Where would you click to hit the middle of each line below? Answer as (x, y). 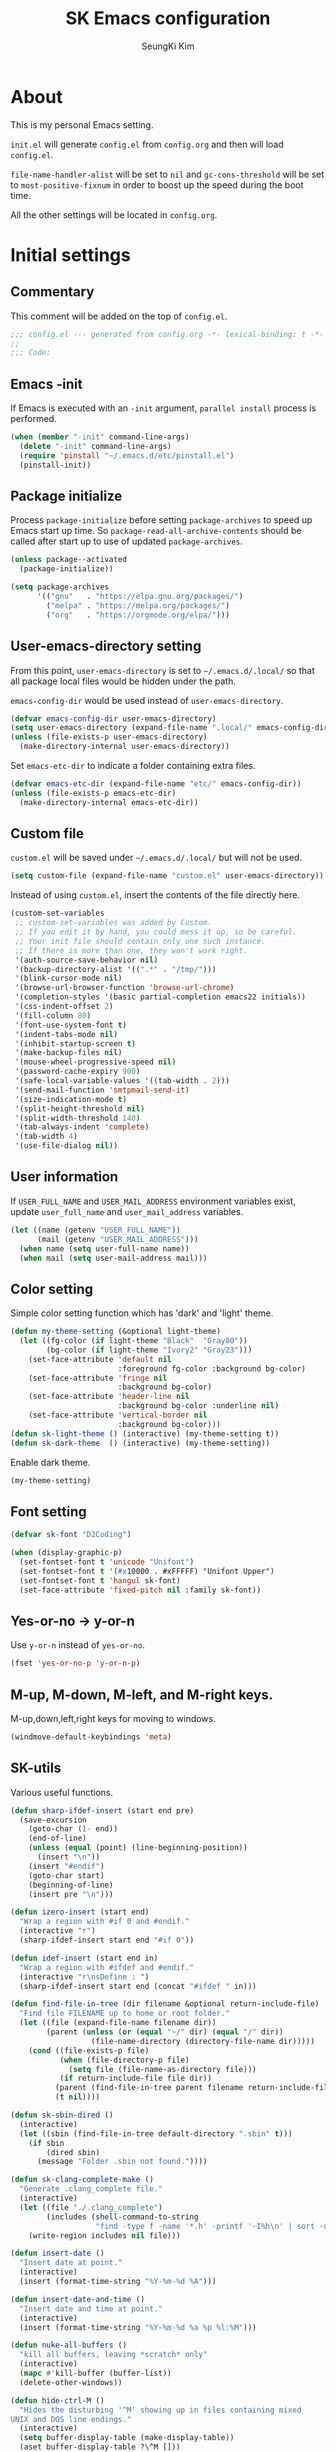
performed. (33, 419)
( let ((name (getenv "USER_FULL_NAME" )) (96, 1230)
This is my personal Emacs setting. (82, 124)
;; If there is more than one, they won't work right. (131, 950)
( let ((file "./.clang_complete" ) (91, 2207)
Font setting (48, 1511)
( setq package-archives (60, 587)
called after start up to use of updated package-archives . (126, 541)
